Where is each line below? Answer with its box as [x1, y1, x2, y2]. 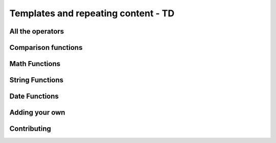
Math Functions [9, 60, 61, 68]
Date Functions [9, 92, 59, 101]
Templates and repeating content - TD [9, 8, 175, 19]
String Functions [9, 76, 64, 84]
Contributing [9, 125, 51, 133]
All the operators [9, 27, 64, 36]
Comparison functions [9, 43, 83, 52]
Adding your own [9, 108, 65, 117]
